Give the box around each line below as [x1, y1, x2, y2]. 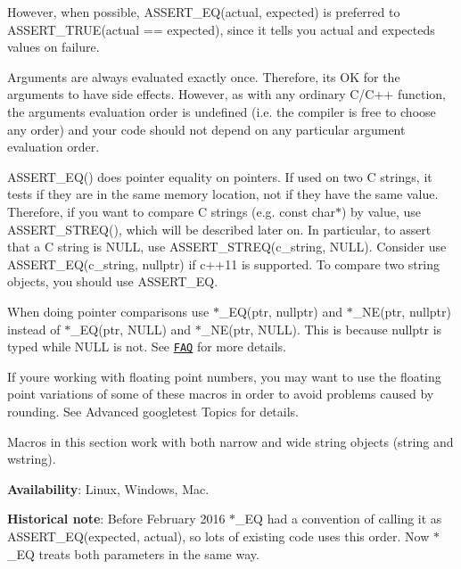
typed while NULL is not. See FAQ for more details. [7, 337, 286, 356]
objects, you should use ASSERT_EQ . [7, 272, 218, 291]
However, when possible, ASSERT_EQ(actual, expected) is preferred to [7, 3, 400, 21]
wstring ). [7, 449, 56, 468]
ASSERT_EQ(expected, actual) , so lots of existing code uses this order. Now [7, 526, 430, 545]
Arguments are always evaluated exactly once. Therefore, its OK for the [7, 67, 400, 86]
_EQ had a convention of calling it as [235, 509, 442, 528]
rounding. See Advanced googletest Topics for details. [7, 401, 299, 420]
